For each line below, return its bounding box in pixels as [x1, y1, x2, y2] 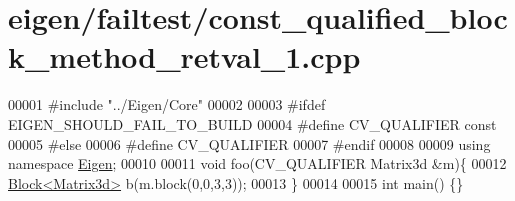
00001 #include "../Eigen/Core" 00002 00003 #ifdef [8, 94, 326, 115]
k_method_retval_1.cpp [8, 36, 361, 77]
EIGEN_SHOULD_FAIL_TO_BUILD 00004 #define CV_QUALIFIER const [8, 113, 497, 134]
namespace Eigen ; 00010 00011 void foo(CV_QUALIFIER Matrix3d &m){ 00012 [8, 153, 507, 174]
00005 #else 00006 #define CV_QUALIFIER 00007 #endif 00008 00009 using [8, 133, 491, 154]
